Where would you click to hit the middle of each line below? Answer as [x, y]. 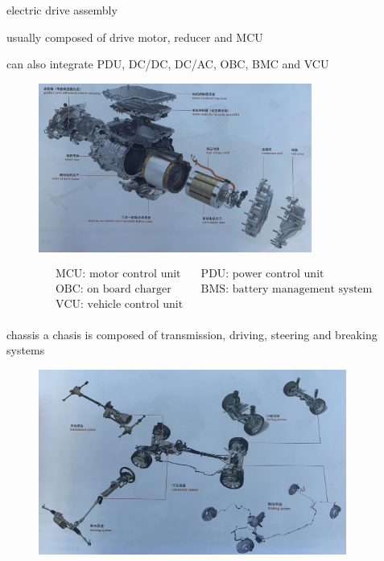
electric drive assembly [62, 10]
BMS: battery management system [287, 290]
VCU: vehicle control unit [119, 305]
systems [26, 350]
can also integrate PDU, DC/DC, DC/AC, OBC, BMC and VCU [168, 64]
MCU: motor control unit [118, 274]
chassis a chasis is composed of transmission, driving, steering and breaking [192, 334]
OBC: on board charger [113, 290]
